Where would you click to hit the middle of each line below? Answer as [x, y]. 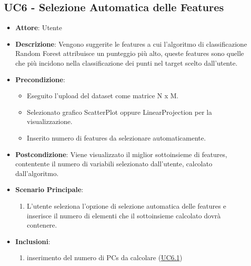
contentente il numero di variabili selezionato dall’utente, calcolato [114, 164]
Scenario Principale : [49, 189]
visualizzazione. [50, 121]
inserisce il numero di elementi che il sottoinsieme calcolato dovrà [124, 215]
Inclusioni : [33, 241]
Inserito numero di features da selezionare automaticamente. [116, 137]
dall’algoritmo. [37, 173]
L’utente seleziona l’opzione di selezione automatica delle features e [126, 205]
